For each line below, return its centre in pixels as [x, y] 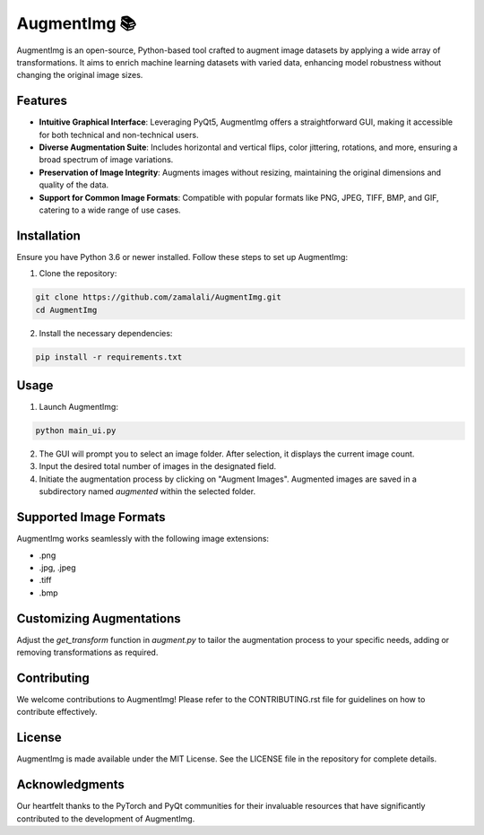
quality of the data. [74, 185]
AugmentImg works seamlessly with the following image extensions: [143, 539]
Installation [48, 235]
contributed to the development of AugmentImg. [106, 818]
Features [42, 101]
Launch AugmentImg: [78, 407]
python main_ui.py [76, 431]
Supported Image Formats [91, 517]
